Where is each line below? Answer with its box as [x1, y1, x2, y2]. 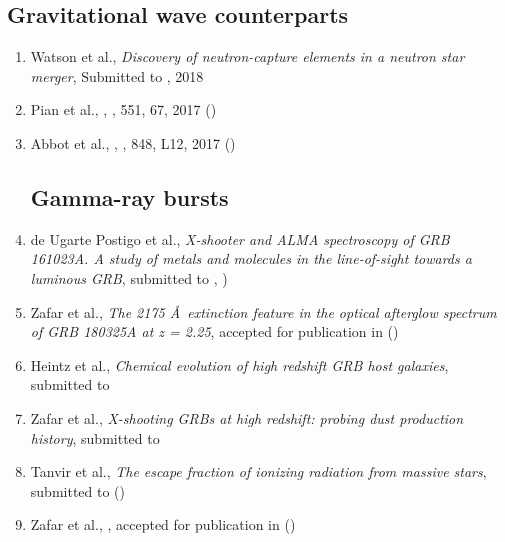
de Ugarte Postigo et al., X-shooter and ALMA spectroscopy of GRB [30, 228, 450, 249]
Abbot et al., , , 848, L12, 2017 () [30, 132, 236, 153]
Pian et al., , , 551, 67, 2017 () [30, 99, 217, 120]
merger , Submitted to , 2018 [30, 65, 204, 86]
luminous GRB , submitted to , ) [30, 267, 228, 288]
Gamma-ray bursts [30, 181, 229, 212]
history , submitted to [30, 427, 160, 448]
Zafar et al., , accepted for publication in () [30, 514, 296, 535]
